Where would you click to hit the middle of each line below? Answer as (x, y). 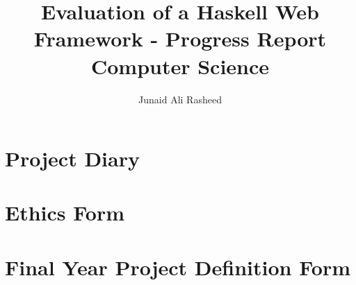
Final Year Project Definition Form (178, 267)
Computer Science (180, 66)
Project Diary (72, 158)
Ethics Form (65, 213)
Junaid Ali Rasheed (180, 99)
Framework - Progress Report (180, 38)
